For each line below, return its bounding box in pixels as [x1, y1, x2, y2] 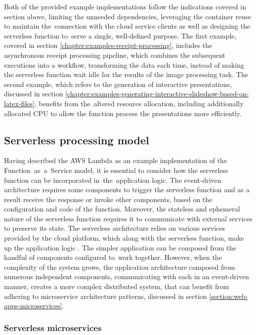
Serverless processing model [4, 132, 149, 147]
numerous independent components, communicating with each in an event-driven [4, 271, 249, 282]
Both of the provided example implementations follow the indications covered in [4, 1, 247, 11]
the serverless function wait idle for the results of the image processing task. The [4, 69, 248, 80]
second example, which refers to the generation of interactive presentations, [4, 79, 232, 89]
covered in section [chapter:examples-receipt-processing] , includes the [4, 40, 213, 50]
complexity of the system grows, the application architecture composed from [4, 261, 235, 272]
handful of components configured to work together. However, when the [4, 252, 222, 262]
